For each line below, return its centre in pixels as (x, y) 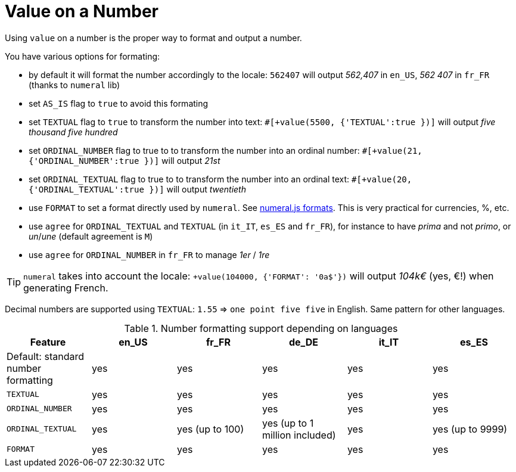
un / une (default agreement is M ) (91, 236)
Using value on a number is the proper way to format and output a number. (153, 38)
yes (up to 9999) (470, 429)
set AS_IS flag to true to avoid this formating (119, 103)
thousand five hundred (73, 132)
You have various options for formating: (83, 56)
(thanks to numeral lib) (74, 85)
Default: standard (45, 356)
